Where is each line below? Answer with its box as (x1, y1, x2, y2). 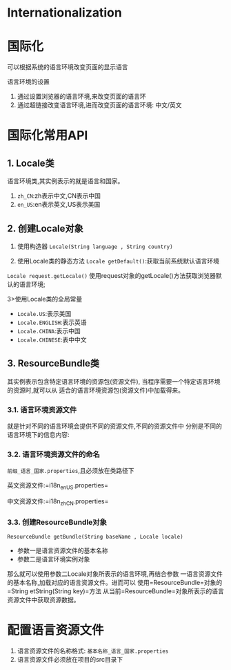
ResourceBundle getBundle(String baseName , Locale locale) (7, 534, 184, 541)
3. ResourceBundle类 (7, 357, 100, 369)
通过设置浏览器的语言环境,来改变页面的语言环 (17, 92, 146, 101)
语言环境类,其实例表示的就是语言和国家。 (7, 177, 124, 185)
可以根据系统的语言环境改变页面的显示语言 (7, 63, 128, 71)
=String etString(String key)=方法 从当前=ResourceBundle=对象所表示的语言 (7, 587, 224, 595)
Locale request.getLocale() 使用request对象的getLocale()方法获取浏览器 (7, 271, 216, 279)
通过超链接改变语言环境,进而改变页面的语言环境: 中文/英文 (17, 101, 182, 109)
